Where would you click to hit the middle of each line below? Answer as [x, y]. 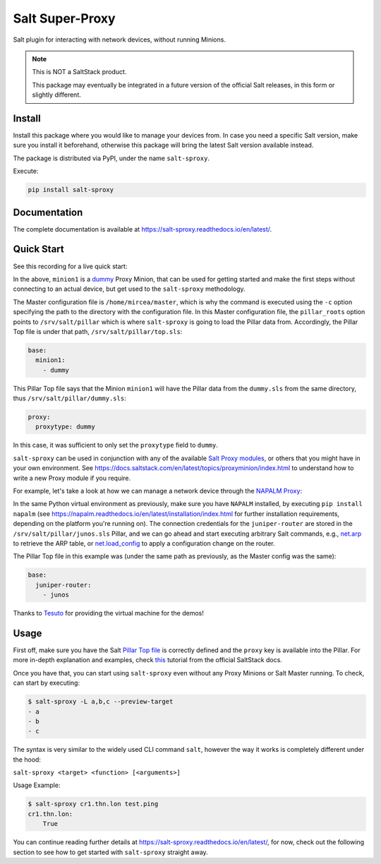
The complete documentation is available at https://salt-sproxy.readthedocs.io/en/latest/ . [143, 229]
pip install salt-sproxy [71, 190]
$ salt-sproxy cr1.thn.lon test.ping [93, 804]
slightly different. [56, 95]
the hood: [27, 760]
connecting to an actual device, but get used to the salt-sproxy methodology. [129, 289]
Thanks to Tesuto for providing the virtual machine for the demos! [108, 613]
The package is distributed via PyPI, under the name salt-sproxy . [111, 158]
